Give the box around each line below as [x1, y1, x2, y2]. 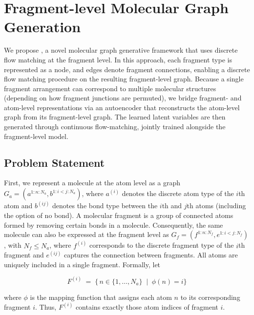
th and [162, 200, 182, 211]
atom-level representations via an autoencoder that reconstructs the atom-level [4, 102, 240, 112]
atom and [4, 200, 33, 211]
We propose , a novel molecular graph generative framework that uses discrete [4, 45, 238, 55]
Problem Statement [4, 155, 105, 170]
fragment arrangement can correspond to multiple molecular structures [4, 83, 216, 93]
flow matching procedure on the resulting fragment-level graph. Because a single [4, 74, 244, 84]
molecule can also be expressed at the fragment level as [4, 229, 169, 239]
